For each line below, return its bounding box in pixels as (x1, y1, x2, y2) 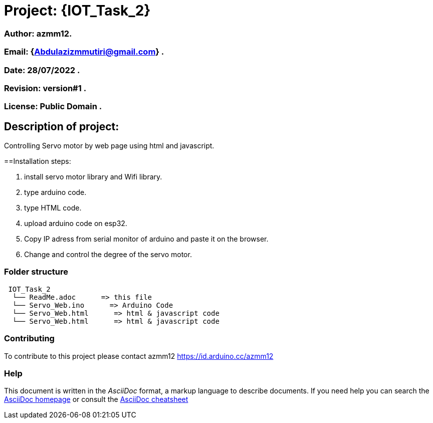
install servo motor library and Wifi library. (24, 172, 162, 181)
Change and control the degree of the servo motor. (24, 250, 192, 259)
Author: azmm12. (4, 28, 72, 39)
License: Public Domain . (4, 101, 102, 112)
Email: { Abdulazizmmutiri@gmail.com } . (4, 47, 164, 57)
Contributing (4, 333, 55, 344)
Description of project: (4, 120, 119, 133)
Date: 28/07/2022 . (4, 65, 80, 75)
